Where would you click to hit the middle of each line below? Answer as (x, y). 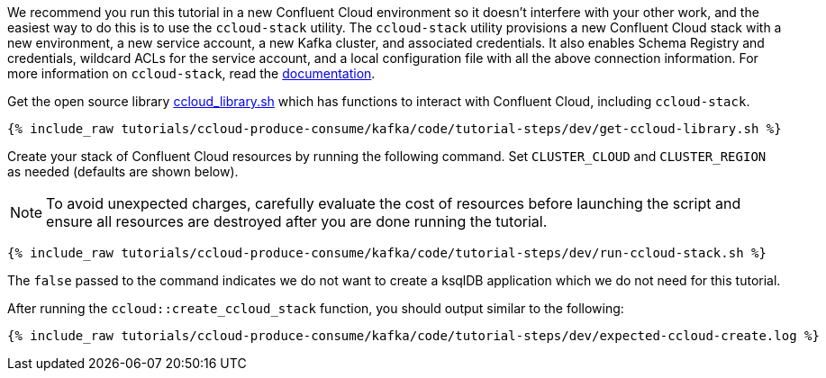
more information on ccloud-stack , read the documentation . (191, 73)
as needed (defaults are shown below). (123, 171)
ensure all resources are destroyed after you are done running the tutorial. (297, 221)
